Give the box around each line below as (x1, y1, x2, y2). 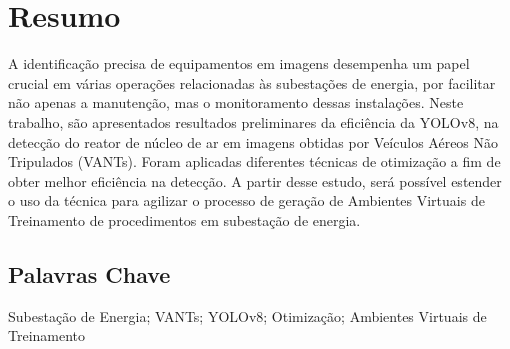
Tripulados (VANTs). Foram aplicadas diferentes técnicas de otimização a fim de (8, 151, 501, 172)
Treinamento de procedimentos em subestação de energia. (8, 209, 361, 230)
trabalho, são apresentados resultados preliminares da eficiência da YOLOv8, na (8, 111, 499, 132)
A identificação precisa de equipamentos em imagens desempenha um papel (8, 53, 470, 74)
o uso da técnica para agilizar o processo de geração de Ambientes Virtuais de (8, 190, 485, 211)
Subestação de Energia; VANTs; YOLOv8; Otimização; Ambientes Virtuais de (8, 305, 487, 326)
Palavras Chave (8, 258, 171, 289)
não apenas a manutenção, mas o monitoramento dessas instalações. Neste (8, 92, 464, 113)
